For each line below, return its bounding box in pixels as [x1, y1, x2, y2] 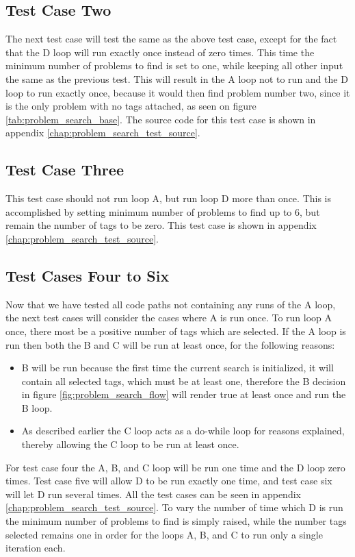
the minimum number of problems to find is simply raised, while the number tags [5, 514, 347, 528]
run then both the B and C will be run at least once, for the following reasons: [5, 337, 335, 351]
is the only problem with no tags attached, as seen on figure [5, 99, 257, 113]
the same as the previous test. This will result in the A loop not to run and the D [5, 71, 348, 86]
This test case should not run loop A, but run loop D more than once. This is [5, 191, 331, 206]
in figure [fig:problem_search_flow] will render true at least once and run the [21, 387, 346, 401]
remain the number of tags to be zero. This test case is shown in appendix [5, 218, 317, 232]
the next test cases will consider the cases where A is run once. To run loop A [5, 310, 332, 325]
